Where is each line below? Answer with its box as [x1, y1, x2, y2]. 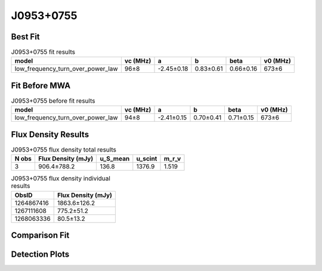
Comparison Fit [11, 230, 70, 241]
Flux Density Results [11, 129, 89, 140]
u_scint [136, 155, 157, 163]
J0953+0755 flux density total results [11, 146, 116, 154]
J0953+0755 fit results [11, 48, 76, 56]
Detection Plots [11, 250, 70, 260]
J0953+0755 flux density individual [11, 174, 110, 183]
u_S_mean [100, 155, 130, 163]
